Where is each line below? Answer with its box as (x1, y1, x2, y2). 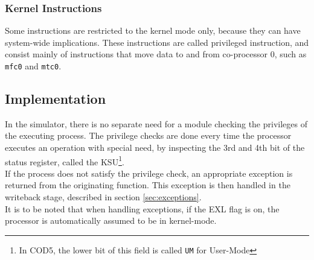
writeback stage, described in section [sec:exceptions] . (5, 191, 202, 203)
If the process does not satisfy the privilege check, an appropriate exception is (5, 166, 293, 179)
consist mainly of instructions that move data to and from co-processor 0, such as (5, 48, 307, 60)
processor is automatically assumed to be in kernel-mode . (5, 214, 217, 227)
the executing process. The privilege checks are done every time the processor (5, 129, 292, 142)
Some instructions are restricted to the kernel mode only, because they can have (5, 24, 301, 37)
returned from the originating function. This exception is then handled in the (5, 179, 290, 191)
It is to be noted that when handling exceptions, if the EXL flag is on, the (5, 202, 280, 215)
